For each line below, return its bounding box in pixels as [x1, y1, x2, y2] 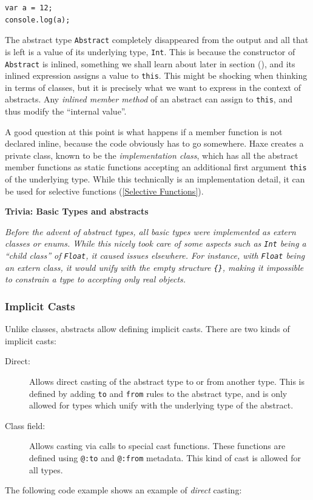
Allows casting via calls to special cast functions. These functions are [29, 439, 286, 452]
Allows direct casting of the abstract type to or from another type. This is [29, 375, 305, 388]
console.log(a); [5, 15, 70, 24]
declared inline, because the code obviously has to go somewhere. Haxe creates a [5, 137, 304, 150]
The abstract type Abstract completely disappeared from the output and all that [5, 33, 309, 46]
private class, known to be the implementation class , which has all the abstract [5, 148, 298, 161]
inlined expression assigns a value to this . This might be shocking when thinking [5, 69, 308, 82]
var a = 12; [5, 4, 53, 12]
